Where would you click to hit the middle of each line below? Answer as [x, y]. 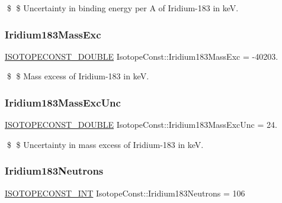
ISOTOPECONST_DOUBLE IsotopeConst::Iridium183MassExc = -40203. [142, 56]
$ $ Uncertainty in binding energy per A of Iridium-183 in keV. [123, 8]
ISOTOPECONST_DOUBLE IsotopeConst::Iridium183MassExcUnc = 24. [141, 125]
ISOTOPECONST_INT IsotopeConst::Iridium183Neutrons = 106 [125, 193]
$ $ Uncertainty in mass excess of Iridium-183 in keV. [105, 144]
